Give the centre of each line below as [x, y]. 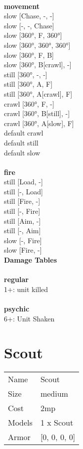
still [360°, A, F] [28, 84]
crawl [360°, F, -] [29, 103]
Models [20, 423]
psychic [17, 308]
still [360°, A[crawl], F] [38, 93]
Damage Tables [31, 260]
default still [21, 142]
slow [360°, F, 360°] [33, 35]
